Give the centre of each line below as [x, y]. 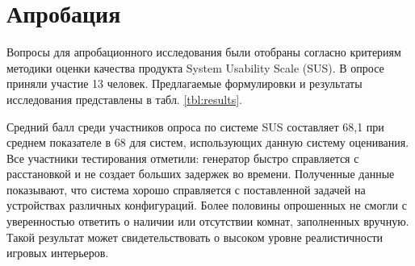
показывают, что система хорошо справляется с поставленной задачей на [186, 189]
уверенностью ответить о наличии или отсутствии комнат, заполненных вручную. [208, 221]
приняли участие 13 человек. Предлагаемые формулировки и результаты [184, 83]
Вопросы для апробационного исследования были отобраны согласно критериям [204, 52]
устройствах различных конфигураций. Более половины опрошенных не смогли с [207, 205]
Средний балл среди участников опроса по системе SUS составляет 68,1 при [195, 126]
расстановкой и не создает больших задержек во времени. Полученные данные [201, 174]
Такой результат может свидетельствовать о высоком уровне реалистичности [195, 237]
